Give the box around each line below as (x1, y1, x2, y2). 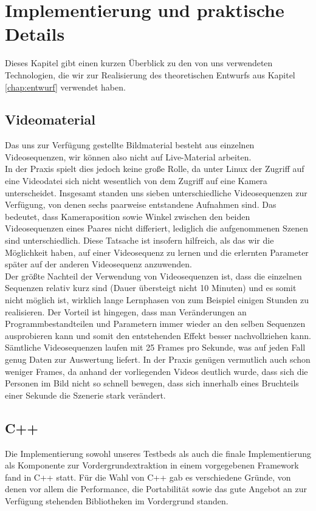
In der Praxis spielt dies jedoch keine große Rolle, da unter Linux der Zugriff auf (5, 162, 304, 175)
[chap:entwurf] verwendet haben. (5, 80, 126, 93)
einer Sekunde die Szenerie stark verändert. (5, 388, 166, 401)
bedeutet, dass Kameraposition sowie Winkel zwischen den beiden (5, 210, 250, 222)
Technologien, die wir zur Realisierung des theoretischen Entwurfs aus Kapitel (5, 68, 295, 81)
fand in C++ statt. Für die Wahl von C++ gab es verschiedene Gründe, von (5, 470, 291, 483)
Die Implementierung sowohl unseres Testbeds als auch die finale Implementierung (5, 447, 311, 459)
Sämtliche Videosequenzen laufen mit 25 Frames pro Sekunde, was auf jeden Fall (5, 341, 306, 354)
